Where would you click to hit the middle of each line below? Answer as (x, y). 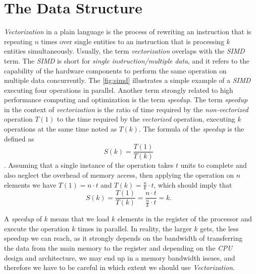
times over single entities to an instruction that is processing (132, 41)
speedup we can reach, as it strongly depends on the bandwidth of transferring (123, 238)
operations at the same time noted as (60, 129)
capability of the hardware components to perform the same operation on (115, 70)
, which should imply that (193, 184)
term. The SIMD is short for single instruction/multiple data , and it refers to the (127, 60)
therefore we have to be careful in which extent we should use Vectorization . (119, 267)
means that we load (80, 219)
